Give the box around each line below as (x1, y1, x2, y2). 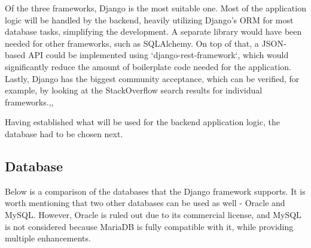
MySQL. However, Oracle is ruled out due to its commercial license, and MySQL (5, 208, 301, 220)
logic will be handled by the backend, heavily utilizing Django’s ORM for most (5, 13, 294, 26)
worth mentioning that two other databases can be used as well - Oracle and (5, 196, 285, 209)
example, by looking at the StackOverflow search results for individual (5, 84, 263, 96)
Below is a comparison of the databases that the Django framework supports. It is (5, 185, 306, 197)
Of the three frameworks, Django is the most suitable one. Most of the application (5, 2, 306, 14)
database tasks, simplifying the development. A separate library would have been (5, 25, 302, 38)
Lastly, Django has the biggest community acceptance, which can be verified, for (5, 72, 300, 84)
